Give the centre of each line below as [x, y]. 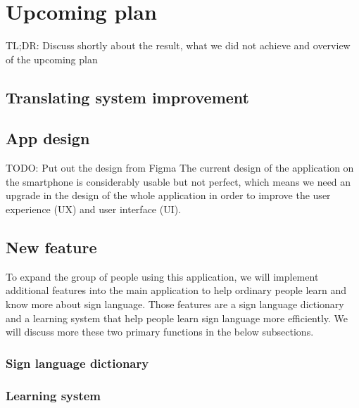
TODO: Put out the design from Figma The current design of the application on [180, 168]
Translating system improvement [127, 97]
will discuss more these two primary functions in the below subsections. [160, 332]
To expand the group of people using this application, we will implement [162, 276]
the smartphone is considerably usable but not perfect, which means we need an [178, 181]
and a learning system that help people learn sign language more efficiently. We [177, 318]
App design [48, 138]
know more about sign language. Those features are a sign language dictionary [175, 304]
